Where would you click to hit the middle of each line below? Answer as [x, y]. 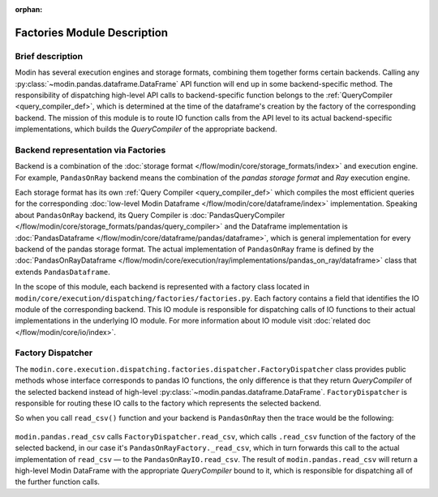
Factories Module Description [92, 32]
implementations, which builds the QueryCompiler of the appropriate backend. [146, 129]
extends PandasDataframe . [63, 272]
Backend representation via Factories [90, 150]
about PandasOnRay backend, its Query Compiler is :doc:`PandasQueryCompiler [150, 215]
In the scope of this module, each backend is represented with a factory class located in [162, 287]
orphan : [29, 9]
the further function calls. [58, 482]
